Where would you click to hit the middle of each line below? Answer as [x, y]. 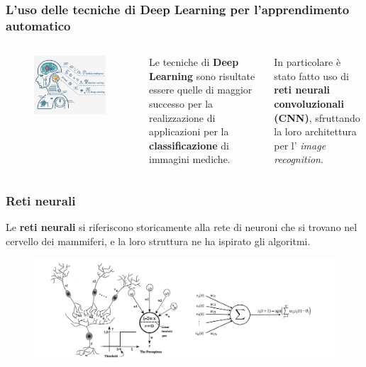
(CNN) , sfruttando [317, 117]
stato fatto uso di [311, 75]
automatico [38, 25]
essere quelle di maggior [201, 90]
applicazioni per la [189, 131]
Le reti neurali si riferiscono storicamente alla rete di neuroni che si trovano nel [182, 227]
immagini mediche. [190, 159]
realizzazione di [182, 117]
